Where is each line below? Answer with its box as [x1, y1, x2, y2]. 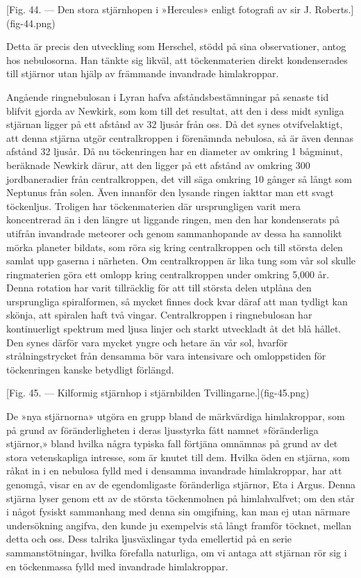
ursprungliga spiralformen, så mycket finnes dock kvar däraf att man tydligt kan [6, 294, 348, 308]
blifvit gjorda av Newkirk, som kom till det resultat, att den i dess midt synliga [6, 103, 344, 118]
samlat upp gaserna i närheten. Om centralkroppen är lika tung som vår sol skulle [6, 253, 356, 268]
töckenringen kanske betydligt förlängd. [6, 362, 174, 376]
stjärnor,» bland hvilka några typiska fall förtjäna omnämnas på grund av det [6, 436, 338, 451]
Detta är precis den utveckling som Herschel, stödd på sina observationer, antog [6, 39, 346, 54]
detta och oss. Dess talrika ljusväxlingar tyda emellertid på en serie [6, 531, 292, 546]
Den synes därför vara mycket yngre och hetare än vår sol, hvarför [6, 335, 288, 349]
